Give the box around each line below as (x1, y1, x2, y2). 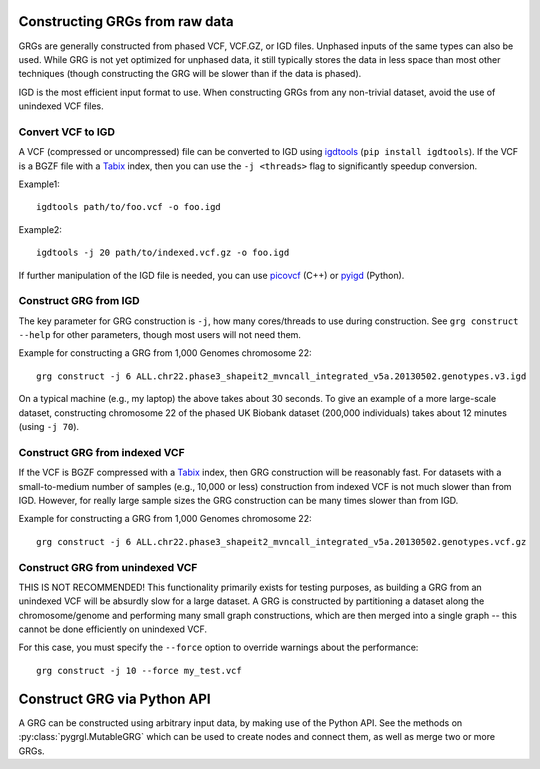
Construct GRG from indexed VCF (18, 445, 185, 459)
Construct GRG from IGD (18, 294, 140, 308)
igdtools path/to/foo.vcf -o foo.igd (36, 201, 222, 213)
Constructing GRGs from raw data (18, 13, 234, 30)
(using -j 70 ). (18, 421, 80, 433)
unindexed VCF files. (18, 100, 104, 112)
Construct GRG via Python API (18, 690, 211, 707)
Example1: (18, 178, 60, 190)
